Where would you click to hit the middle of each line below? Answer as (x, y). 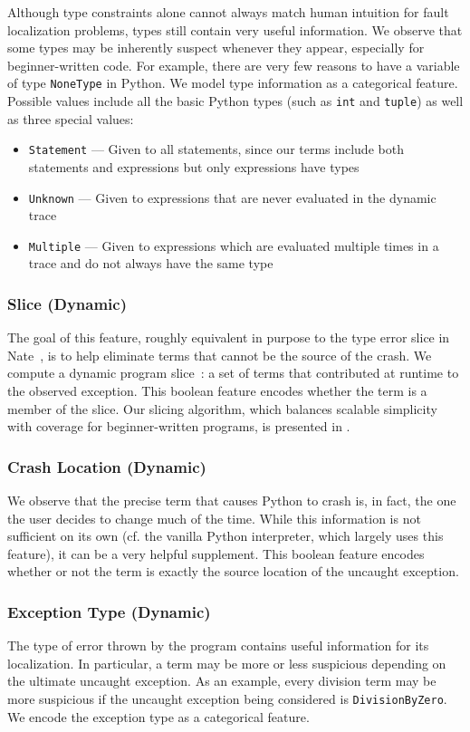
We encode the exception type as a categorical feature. (158, 716)
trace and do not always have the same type (151, 263)
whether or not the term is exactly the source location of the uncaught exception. (233, 571)
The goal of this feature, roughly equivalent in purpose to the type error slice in (229, 337)
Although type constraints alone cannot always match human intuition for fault (228, 12)
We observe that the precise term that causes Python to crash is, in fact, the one (232, 501)
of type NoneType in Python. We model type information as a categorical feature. (233, 83)
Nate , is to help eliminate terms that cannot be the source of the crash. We (220, 355)
